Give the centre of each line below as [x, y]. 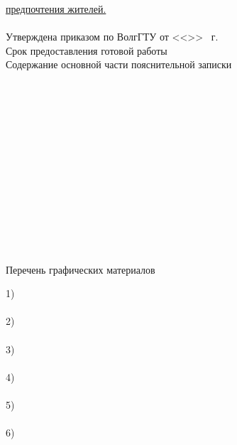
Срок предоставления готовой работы [87, 50]
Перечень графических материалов [81, 269]
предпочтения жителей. [56, 9]
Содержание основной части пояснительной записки [119, 64]
